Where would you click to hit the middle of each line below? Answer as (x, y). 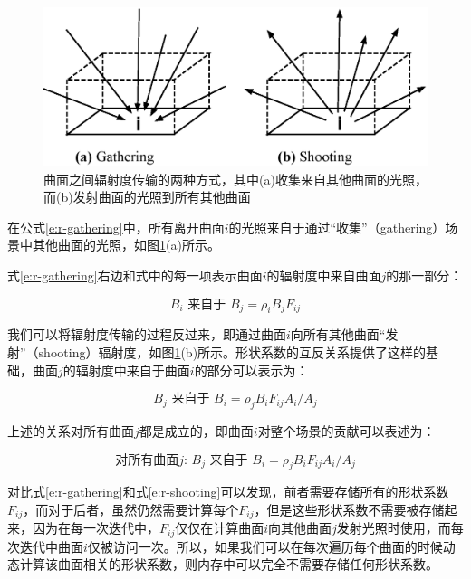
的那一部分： (424, 275)
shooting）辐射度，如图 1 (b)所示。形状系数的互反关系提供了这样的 (232, 351)
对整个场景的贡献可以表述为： (346, 430)
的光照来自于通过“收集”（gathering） (337, 227)
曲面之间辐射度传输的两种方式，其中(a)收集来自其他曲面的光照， (235, 179)
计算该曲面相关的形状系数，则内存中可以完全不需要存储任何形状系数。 (229, 564)
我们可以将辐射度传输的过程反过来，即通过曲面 (147, 334)
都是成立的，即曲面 (196, 430)
